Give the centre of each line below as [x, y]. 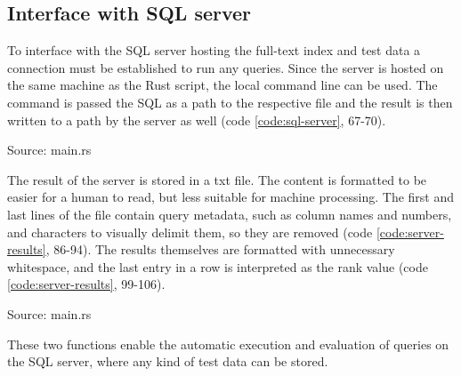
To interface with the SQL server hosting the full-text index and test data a [214, 50]
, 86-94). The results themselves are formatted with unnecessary [220, 249]
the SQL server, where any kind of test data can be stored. [168, 361]
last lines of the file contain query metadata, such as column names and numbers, [230, 214]
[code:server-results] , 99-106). [86, 284]
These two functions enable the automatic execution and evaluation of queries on [228, 344]
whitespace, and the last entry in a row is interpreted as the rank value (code [218, 266]
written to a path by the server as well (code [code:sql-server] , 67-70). [197, 120]
